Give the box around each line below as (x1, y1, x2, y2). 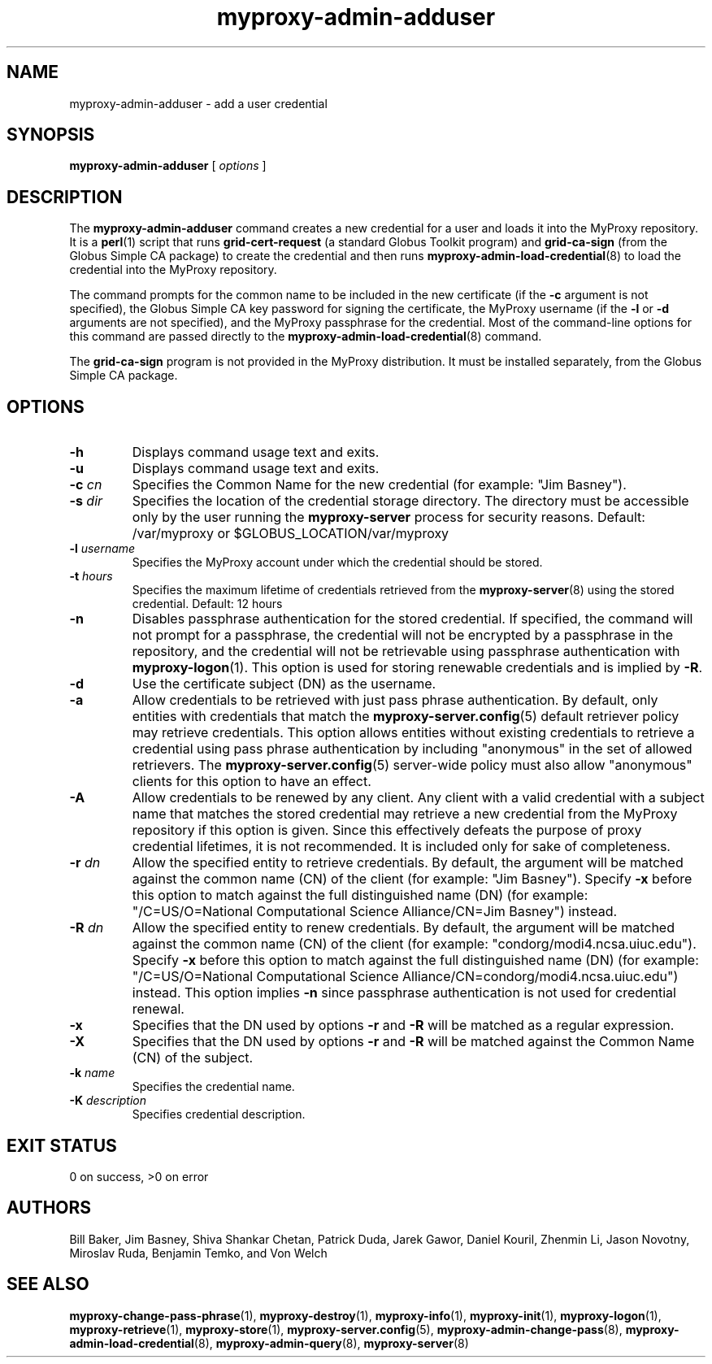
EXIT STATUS (7, 1135, 117, 1156)
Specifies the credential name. (132, 1079, 295, 1094)
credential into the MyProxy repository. (69, 263, 277, 277)
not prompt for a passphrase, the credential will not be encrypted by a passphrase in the (132, 627, 674, 644)
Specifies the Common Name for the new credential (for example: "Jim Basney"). (132, 476, 627, 493)
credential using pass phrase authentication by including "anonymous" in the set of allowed (132, 741, 692, 758)
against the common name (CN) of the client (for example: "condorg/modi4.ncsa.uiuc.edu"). (132, 936, 697, 953)
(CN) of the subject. (132, 1049, 254, 1066)
